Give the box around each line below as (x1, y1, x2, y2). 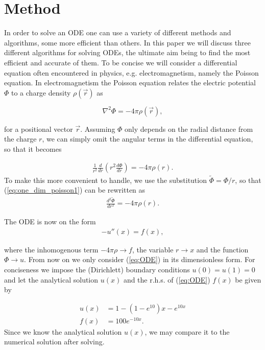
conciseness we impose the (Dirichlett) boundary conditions (4, 264, 190, 274)
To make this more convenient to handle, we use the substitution (4, 174, 207, 185)
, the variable (132, 244, 174, 254)
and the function (196, 244, 249, 254)
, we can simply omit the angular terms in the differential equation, (42, 133, 253, 144)
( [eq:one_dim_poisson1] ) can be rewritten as (4, 184, 146, 195)
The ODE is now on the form (4, 216, 96, 227)
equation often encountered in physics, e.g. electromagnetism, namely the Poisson (4, 67, 259, 78)
